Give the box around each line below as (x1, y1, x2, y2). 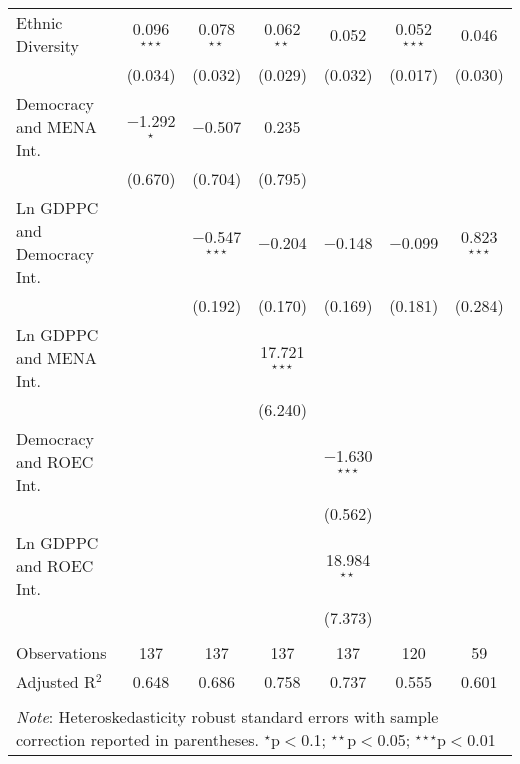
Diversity (16, 34, 80, 57)
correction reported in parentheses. (16, 728, 260, 751)
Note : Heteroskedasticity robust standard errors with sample (16, 705, 439, 728)
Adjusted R (16, 670, 96, 693)
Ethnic (16, 11, 63, 34)
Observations (16, 641, 107, 664)
